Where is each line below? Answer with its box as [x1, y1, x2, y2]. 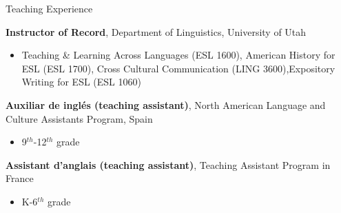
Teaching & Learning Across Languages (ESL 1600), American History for [21, 48, 335, 62]
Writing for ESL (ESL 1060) [21, 74, 141, 89]
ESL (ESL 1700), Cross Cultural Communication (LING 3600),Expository [21, 61, 335, 75]
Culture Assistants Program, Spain [6, 111, 153, 125]
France [6, 171, 34, 185]
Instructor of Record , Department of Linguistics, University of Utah [6, 24, 307, 39]
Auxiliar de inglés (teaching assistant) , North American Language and [6, 97, 326, 112]
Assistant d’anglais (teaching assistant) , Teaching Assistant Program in [6, 157, 331, 172]
